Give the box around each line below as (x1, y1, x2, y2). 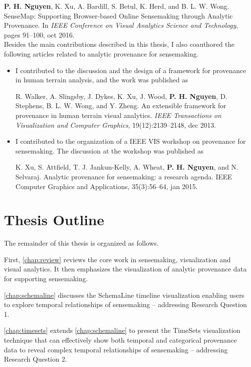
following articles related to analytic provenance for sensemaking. (4, 48, 199, 58)
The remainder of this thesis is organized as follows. (4, 238, 159, 248)
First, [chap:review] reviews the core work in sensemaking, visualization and (4, 254, 231, 264)
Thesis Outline (4, 210, 105, 230)
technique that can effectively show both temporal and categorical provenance (4, 334, 237, 345)
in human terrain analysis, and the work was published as (15, 75, 188, 85)
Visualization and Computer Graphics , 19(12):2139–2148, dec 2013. (15, 119, 216, 130)
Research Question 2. (4, 354, 67, 364)
